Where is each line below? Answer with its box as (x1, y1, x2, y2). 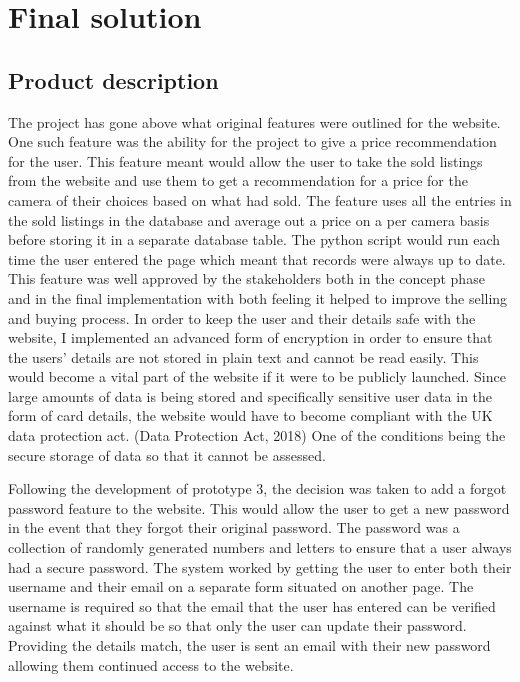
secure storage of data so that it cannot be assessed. (8, 444, 326, 465)
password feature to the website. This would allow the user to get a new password (8, 497, 510, 518)
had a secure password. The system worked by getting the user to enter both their (8, 556, 512, 577)
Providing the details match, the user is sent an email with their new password (8, 635, 491, 656)
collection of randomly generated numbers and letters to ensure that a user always (8, 537, 512, 558)
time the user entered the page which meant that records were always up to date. (8, 248, 506, 269)
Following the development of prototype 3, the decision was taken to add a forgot (8, 478, 507, 499)
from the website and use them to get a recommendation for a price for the (8, 170, 468, 191)
